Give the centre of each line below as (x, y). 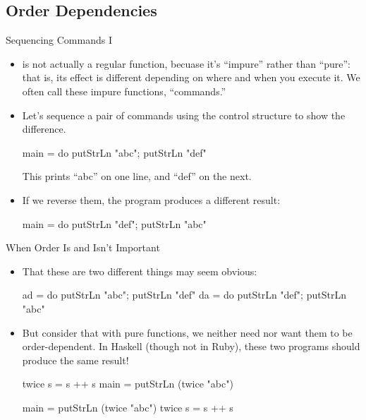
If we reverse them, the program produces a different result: (151, 199)
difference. (44, 129)
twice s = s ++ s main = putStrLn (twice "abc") (128, 384)
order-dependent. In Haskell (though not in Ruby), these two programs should (191, 346)
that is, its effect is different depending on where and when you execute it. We (191, 77)
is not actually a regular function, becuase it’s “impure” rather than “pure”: (187, 63)
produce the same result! (75, 360)
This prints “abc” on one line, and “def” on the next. (137, 176)
